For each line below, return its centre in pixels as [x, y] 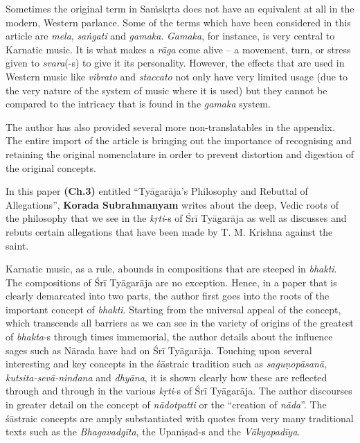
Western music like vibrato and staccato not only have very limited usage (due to [177, 76]
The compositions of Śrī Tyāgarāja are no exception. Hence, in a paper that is [171, 282]
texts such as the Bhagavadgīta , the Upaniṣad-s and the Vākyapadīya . [153, 432]
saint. [17, 245]
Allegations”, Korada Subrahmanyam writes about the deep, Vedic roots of [172, 204]
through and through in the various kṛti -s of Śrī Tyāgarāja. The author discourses [179, 391]
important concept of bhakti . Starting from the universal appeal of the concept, [173, 309]
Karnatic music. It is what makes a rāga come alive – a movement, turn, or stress [178, 49]
